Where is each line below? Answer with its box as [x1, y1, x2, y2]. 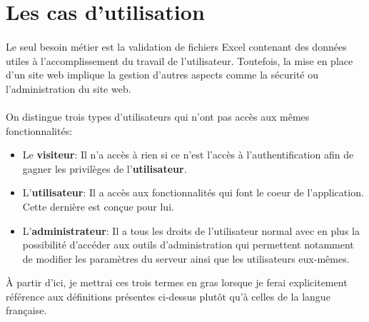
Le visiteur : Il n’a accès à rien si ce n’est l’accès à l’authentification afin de [22, 147, 354, 162]
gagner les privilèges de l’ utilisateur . [22, 161, 187, 176]
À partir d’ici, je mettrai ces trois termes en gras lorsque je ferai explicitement [6, 275, 348, 290]
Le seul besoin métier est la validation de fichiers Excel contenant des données [6, 39, 347, 54]
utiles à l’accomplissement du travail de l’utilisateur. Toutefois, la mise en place [6, 53, 353, 68]
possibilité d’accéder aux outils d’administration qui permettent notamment [22, 237, 354, 252]
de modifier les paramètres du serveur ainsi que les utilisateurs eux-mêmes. [22, 251, 350, 266]
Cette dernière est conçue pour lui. [22, 198, 174, 213]
